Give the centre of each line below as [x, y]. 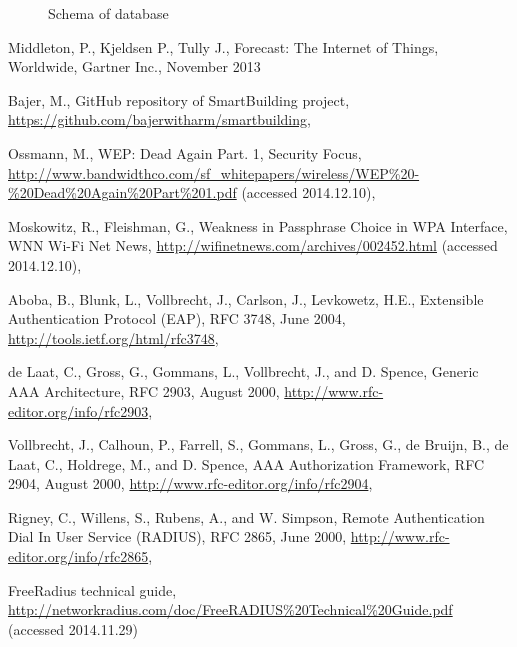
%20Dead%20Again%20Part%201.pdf [122, 192]
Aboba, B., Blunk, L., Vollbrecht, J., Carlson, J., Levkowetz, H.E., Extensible [246, 298]
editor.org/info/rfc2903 [78, 410]
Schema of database [108, 13]
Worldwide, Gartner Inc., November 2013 [134, 66]
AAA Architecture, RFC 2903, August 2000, [144, 390]
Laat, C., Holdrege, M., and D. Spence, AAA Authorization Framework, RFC [246, 463]
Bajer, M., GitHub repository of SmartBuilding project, [179, 99]
